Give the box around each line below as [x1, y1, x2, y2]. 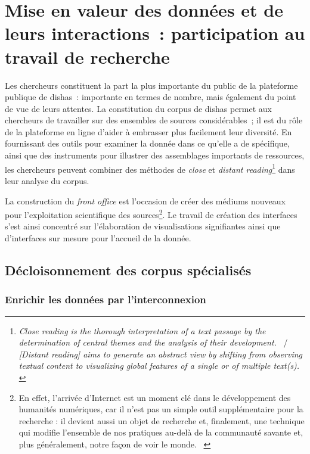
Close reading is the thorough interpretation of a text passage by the [18, 324, 266, 337]
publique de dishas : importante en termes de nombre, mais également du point [5, 91, 296, 103]
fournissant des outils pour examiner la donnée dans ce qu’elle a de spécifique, [5, 137, 290, 150]
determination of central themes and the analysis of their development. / [18, 336, 288, 349]
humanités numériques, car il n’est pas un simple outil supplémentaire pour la [18, 403, 303, 415]
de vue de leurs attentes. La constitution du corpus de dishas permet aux [5, 102, 272, 114]
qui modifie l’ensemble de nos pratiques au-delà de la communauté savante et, [18, 426, 303, 439]
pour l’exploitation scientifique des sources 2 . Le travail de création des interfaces [5, 207, 297, 220]
